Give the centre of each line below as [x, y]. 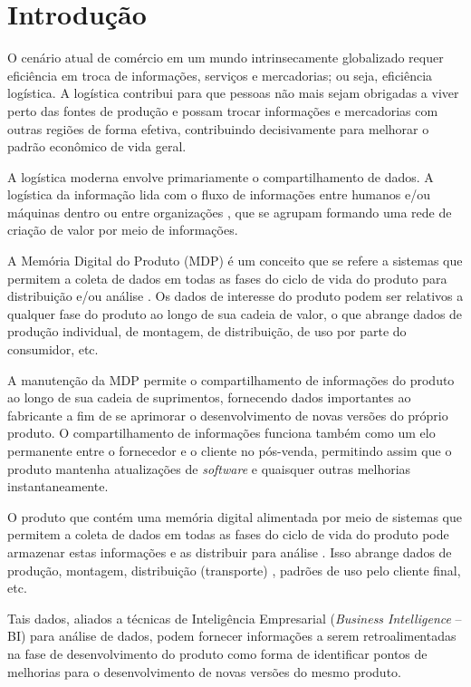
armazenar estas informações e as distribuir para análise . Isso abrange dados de [230, 552]
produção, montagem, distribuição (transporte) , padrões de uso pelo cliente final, [234, 570]
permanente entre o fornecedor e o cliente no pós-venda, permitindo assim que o [230, 450]
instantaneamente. [58, 486]
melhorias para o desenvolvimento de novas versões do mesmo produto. [204, 671]
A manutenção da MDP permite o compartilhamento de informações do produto [231, 379]
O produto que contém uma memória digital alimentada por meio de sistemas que [235, 516]
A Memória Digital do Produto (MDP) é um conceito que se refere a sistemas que [235, 261]
